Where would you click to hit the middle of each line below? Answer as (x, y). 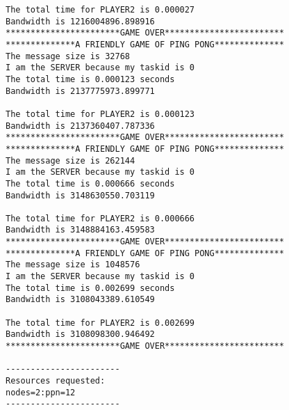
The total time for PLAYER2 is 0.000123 (100, 114)
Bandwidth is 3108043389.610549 (80, 300)
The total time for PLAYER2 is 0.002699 (100, 323)
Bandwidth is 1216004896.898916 (80, 21)
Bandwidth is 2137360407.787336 (80, 126)
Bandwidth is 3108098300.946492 (80, 334)
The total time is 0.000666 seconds (90, 183)
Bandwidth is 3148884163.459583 (80, 230)
